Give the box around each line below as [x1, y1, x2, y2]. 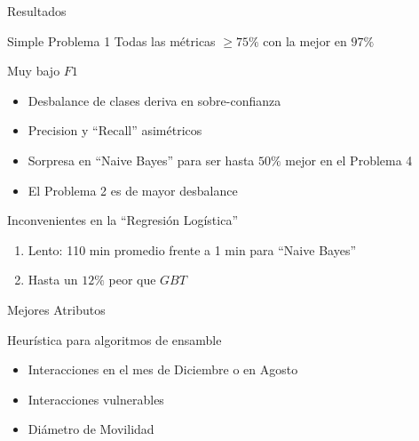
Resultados [7, 2, 67, 20]
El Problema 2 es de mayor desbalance [28, 180, 238, 199]
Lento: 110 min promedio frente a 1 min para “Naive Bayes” [28, 240, 357, 259]
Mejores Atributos [7, 300, 106, 318]
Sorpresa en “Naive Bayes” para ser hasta [28, 150, 255, 169]
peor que [108, 270, 156, 289]
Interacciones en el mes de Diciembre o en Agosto [28, 360, 298, 379]
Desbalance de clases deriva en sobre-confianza [28, 91, 281, 109]
